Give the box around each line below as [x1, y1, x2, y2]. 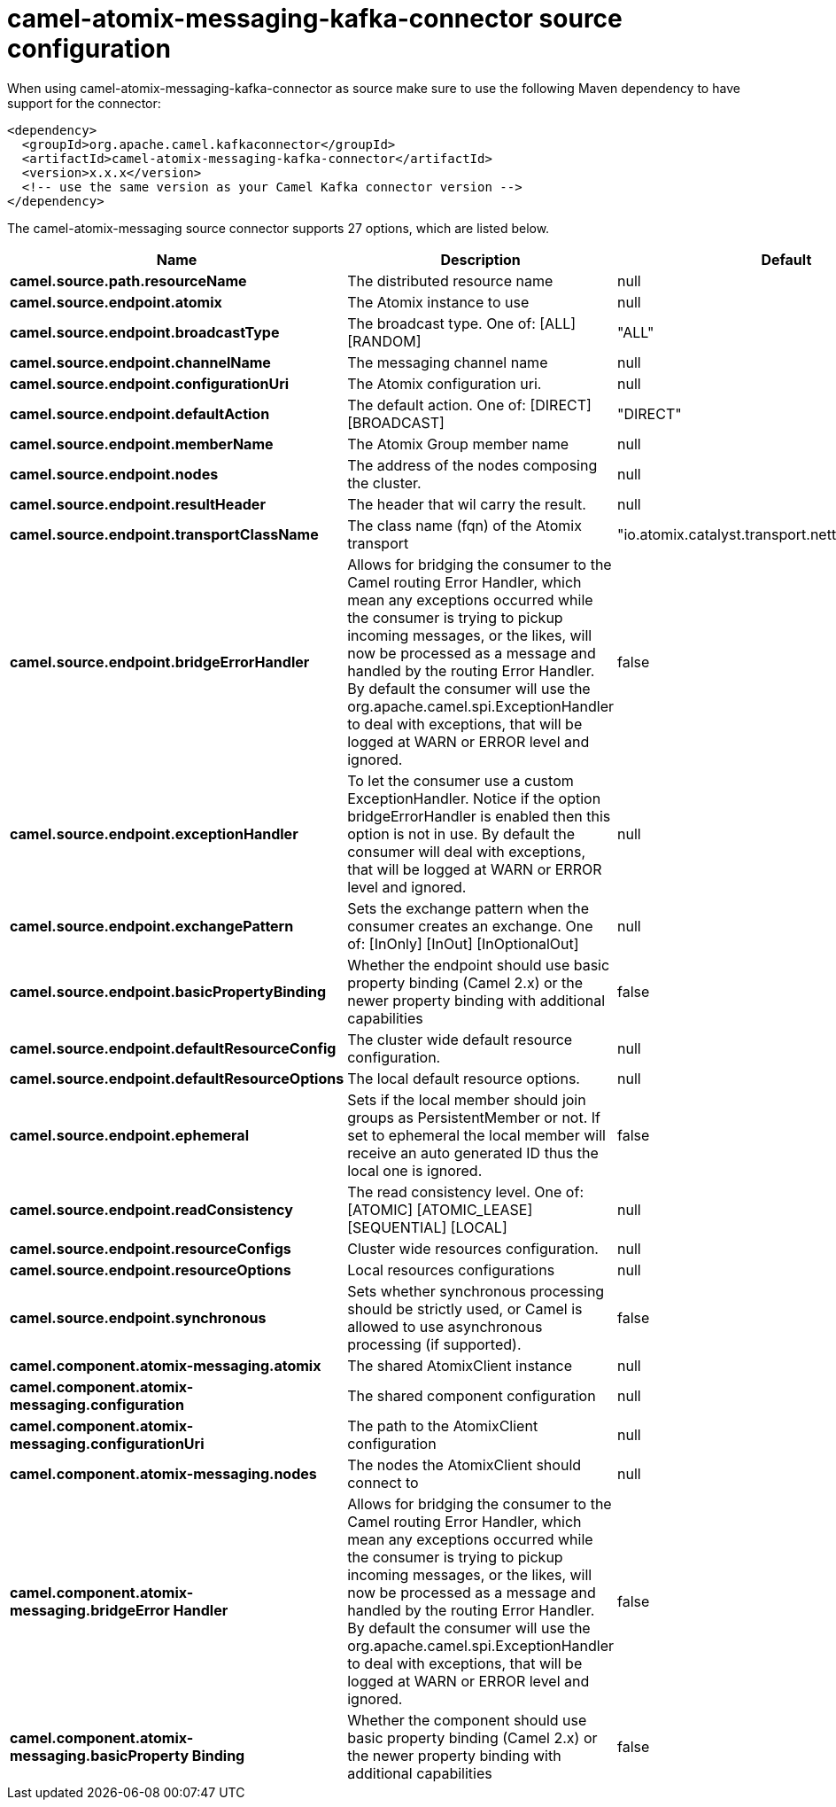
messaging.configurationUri [10, 1434, 205, 1453]
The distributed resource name [347, 271, 553, 290]
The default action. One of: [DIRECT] [347, 395, 592, 414]
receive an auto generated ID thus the [347, 1143, 599, 1162]
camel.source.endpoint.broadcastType [10, 323, 280, 341]
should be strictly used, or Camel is [347, 1299, 583, 1318]
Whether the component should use [347, 1710, 587, 1729]
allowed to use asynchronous [347, 1317, 543, 1336]
